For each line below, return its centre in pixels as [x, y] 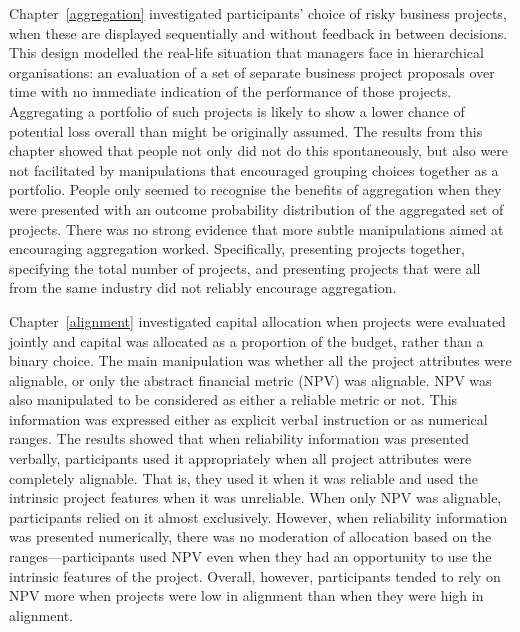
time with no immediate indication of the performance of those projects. [230, 91]
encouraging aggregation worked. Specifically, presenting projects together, [237, 248]
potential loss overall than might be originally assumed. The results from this [246, 130]
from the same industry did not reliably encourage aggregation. [203, 287]
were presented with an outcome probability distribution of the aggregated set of [256, 208]
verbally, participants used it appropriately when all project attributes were [240, 458]
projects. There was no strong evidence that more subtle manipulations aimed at [256, 228]
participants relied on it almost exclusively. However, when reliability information [258, 516]
